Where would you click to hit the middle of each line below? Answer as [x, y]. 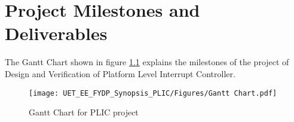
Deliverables [56, 33]
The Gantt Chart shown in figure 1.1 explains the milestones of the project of [147, 62]
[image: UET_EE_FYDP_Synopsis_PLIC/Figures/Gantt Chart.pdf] [153, 93]
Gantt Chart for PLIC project [84, 112]
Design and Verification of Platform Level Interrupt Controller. [120, 73]
